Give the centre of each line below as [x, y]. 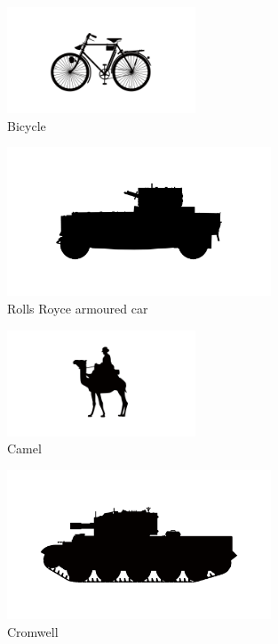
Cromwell [33, 631]
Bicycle [27, 125]
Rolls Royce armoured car [78, 308]
